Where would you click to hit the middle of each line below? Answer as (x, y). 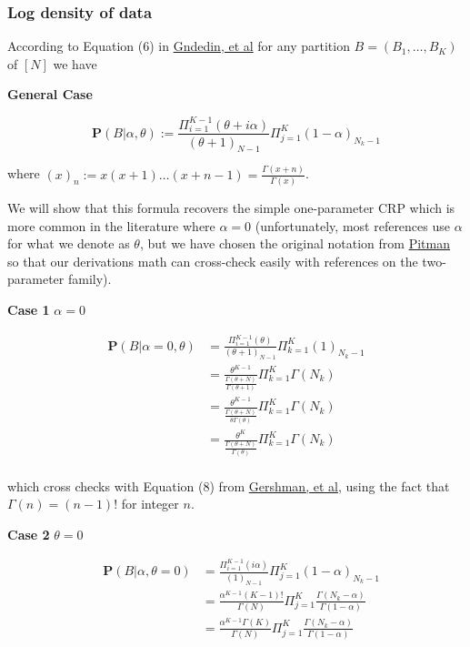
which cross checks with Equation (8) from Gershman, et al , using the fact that (229, 485)
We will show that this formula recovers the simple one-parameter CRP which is (231, 207)
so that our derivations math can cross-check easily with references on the (213, 261)
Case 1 (29, 309)
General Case (50, 94)
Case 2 (29, 534)
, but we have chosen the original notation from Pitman (295, 243)
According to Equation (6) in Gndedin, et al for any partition (179, 46)
